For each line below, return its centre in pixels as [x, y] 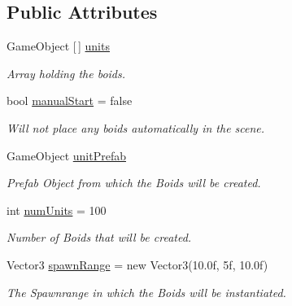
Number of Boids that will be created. [99, 237]
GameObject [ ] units [58, 46]
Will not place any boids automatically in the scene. [136, 127]
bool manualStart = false [70, 101]
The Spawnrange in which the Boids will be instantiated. [146, 292]
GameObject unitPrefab [66, 155]
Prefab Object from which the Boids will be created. [134, 183]
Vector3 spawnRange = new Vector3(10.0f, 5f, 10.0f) [137, 264]
